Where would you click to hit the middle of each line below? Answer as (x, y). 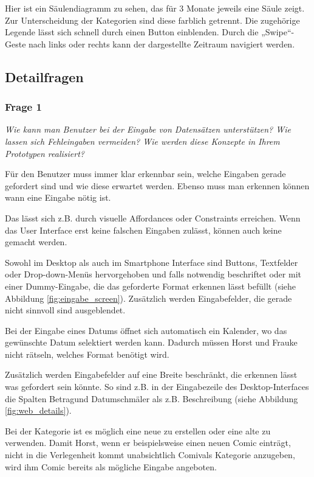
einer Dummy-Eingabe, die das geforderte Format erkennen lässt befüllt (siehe (151, 286)
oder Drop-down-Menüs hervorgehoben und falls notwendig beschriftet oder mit (153, 274)
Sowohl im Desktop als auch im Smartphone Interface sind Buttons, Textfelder (152, 262)
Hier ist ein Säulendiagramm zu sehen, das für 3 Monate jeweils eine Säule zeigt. (155, 8)
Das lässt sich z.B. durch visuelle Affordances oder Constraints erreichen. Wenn (153, 218)
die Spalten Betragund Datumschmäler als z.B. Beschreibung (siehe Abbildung (152, 398)
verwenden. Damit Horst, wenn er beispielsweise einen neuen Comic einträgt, (148, 443)
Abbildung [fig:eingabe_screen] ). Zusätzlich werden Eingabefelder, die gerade (148, 298)
